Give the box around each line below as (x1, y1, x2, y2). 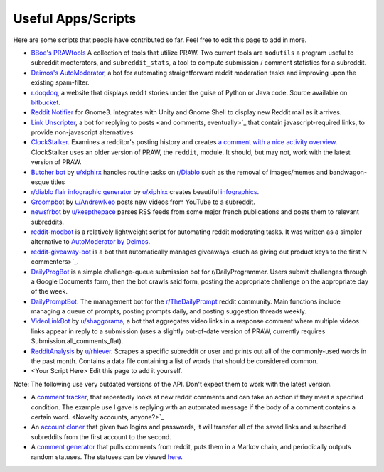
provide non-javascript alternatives (31, 128, 134, 136)
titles (50, 178, 65, 186)
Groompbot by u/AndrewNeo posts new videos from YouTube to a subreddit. (31, 198, 255, 206)
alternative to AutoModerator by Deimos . (31, 237, 151, 246)
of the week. (31, 287, 68, 296)
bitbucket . (31, 98, 60, 107)
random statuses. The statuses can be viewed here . (31, 452, 183, 461)
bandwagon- (329, 168, 368, 176)
